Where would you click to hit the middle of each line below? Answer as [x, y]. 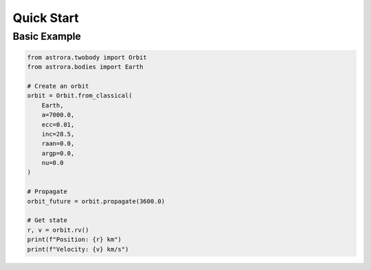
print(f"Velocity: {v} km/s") [78, 249]
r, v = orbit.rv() [58, 230]
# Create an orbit [58, 86]
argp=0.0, [58, 153]
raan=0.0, [58, 144]
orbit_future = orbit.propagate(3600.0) [96, 201]
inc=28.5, [58, 134]
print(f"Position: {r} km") [74, 240]
